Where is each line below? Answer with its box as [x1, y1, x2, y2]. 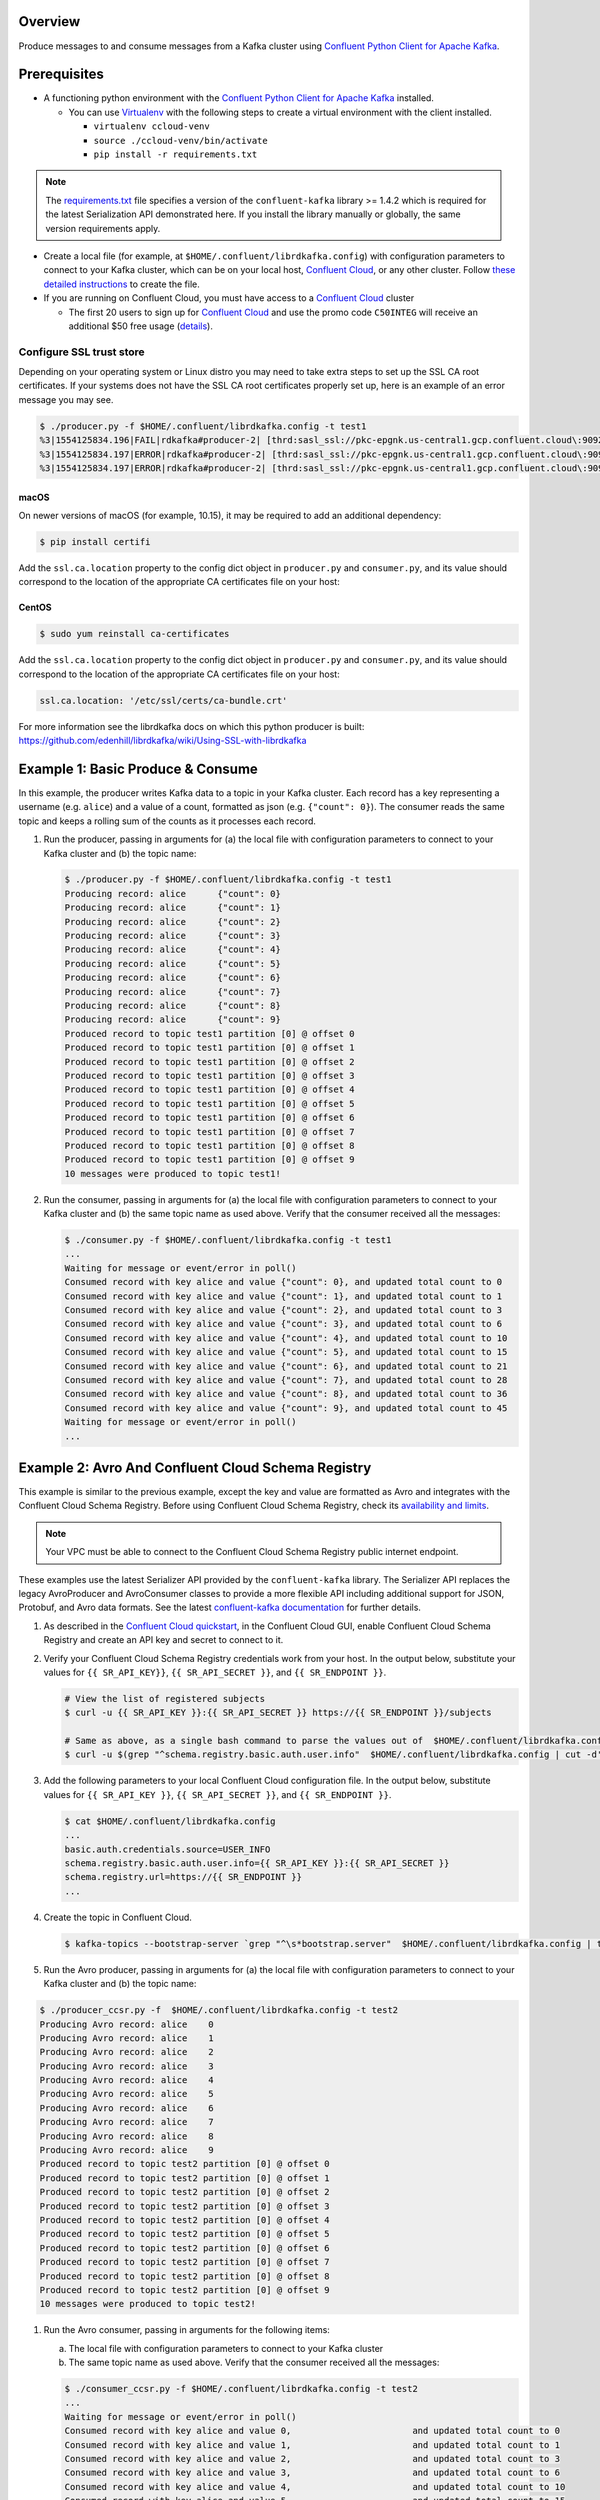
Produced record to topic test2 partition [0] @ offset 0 [39, 2158, 330, 2170]
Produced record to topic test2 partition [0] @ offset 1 [39, 2172, 330, 2184]
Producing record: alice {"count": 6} [64, 972, 282, 984]
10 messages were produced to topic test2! [39, 2298, 257, 2310]
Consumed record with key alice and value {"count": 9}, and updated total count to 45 [64, 1402, 508, 1414]
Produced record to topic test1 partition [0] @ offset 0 [64, 1028, 355, 1039]
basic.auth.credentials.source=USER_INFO [64, 1843, 271, 1855]
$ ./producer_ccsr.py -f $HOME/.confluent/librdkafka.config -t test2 [39, 2005, 399, 2016]
